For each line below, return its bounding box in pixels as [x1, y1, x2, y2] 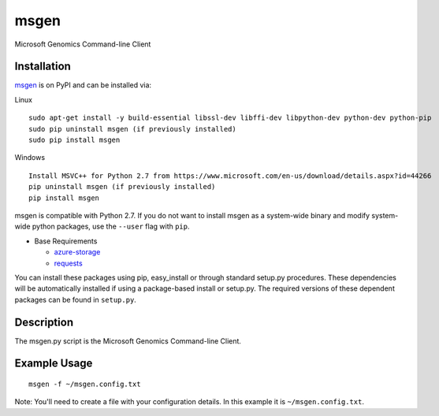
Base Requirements [34, 236, 98, 246]
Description [14, 315, 74, 329]
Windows [14, 153, 46, 162]
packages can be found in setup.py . [14, 295, 137, 304]
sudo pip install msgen [28, 136, 121, 145]
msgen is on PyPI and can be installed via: [14, 80, 152, 90]
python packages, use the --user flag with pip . [32, 221, 190, 232]
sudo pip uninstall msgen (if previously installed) [28, 124, 236, 133]
